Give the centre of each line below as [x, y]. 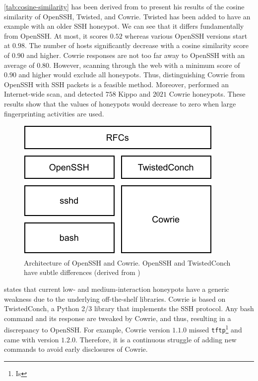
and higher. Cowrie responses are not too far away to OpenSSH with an [136, 55]
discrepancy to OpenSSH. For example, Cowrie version [87, 329]
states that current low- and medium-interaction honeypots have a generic [117, 289]
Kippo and [134, 94]
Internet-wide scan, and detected [54, 94]
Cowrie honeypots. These [207, 94]
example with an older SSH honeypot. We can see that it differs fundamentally [124, 26]
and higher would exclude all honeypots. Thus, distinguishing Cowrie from [132, 75]
